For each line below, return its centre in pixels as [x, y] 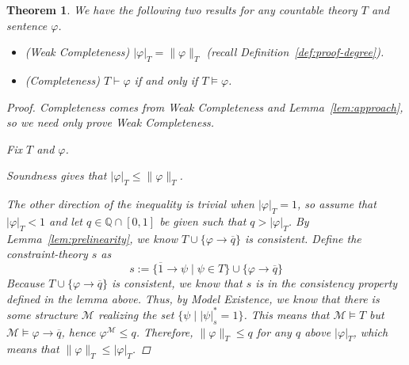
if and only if [166, 80]
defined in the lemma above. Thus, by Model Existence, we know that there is [193, 298]
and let [66, 221]
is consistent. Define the [303, 238]
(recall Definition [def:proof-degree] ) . [295, 52]
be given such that [203, 221]
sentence [27, 25]
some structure [42, 314]
